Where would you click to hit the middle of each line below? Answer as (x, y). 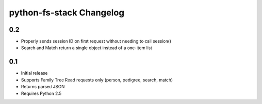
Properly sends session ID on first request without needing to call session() (96, 41)
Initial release (34, 73)
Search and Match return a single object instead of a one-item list (87, 48)
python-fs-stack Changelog (67, 13)
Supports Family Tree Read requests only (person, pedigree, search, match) (97, 80)
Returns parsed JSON (43, 87)
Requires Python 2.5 (41, 93)
